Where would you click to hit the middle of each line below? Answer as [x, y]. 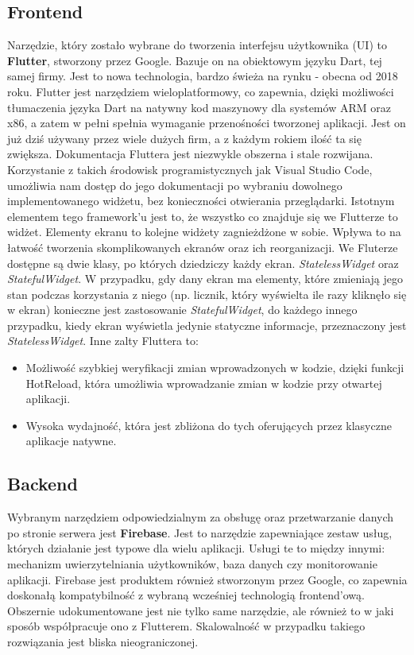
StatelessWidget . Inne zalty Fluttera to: [103, 341]
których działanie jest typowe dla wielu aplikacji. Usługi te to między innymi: [196, 548]
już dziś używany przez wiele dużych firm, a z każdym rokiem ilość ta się [184, 138]
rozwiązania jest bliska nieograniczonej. [103, 641]
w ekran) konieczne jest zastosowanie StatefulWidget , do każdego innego [182, 310]
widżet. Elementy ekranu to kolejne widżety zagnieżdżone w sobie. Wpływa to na [204, 232]
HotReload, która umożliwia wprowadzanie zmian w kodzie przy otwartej [204, 383]
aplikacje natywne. [71, 441]
